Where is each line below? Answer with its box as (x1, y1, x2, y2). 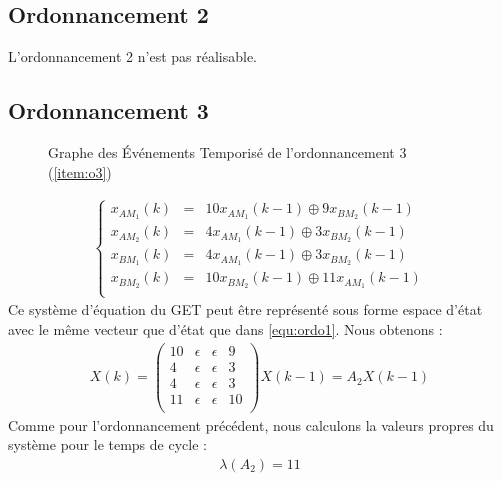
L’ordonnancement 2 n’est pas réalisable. (8, 46, 258, 67)
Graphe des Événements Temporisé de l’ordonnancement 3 (48, 142, 407, 162)
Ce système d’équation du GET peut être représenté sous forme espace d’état (8, 299, 483, 320)
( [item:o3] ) (48, 161, 112, 182)
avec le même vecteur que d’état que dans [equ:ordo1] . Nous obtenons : (8, 318, 443, 339)
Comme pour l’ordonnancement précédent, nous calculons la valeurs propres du (8, 414, 494, 435)
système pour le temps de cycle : (8, 434, 207, 455)
